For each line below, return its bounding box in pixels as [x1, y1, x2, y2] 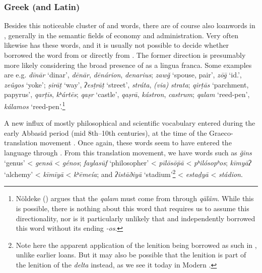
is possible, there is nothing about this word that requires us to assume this [16, 203, 249, 214]
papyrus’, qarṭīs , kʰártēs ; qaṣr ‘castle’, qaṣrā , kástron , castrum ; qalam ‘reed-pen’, [4, 89, 250, 100]
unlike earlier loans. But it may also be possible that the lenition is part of [16, 249, 246, 260]
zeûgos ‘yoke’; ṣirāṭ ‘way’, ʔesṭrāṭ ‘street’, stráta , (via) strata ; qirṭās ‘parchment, [4, 79, 249, 89]
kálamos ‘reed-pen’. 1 [4, 99, 65, 111]
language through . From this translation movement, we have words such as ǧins [4, 147, 252, 157]
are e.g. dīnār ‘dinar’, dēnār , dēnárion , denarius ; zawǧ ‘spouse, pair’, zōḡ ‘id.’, [4, 69, 242, 80]
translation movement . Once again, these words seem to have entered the [4, 137, 232, 148]
